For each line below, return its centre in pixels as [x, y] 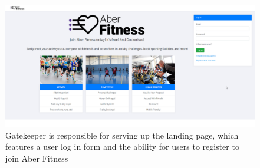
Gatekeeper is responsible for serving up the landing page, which [122, 135]
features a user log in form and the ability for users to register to [122, 146]
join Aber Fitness [37, 158]
